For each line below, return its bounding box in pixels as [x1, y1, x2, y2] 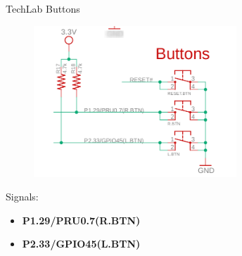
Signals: [6, 189, 39, 204]
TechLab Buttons [6, 1, 80, 15]
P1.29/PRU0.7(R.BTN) [22, 212, 141, 227]
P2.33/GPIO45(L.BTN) [22, 236, 141, 251]
